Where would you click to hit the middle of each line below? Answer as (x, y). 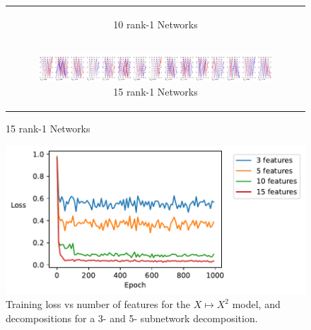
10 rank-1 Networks (155, 24)
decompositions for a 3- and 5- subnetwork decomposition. (132, 318)
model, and (256, 304)
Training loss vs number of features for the (98, 304)
